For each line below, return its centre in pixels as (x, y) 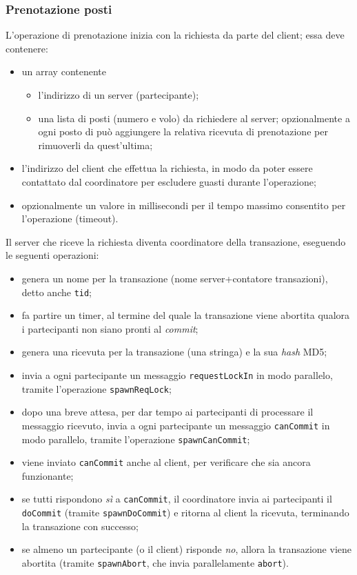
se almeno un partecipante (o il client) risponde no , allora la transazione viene (186, 549)
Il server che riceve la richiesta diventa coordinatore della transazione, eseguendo (176, 241)
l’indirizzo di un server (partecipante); (119, 95)
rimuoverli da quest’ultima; (95, 145)
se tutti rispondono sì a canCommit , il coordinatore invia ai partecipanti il (177, 499)
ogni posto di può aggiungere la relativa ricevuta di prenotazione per (183, 131)
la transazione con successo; (80, 526)
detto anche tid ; (57, 292)
